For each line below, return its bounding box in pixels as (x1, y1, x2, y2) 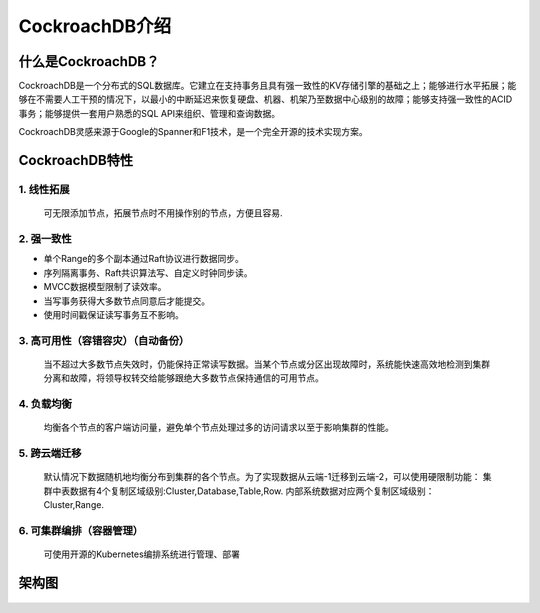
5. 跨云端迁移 (18, 446, 82, 460)
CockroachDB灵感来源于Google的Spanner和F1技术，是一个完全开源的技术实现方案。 (18, 126, 369, 138)
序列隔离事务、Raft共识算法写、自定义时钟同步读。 (43, 266, 254, 279)
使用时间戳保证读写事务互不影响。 (43, 308, 184, 320)
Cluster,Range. (43, 498, 105, 510)
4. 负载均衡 (18, 397, 72, 411)
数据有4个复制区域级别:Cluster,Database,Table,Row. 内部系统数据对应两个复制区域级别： (69, 485, 435, 497)
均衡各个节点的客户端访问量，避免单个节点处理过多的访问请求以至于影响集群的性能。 (43, 421, 394, 434)
